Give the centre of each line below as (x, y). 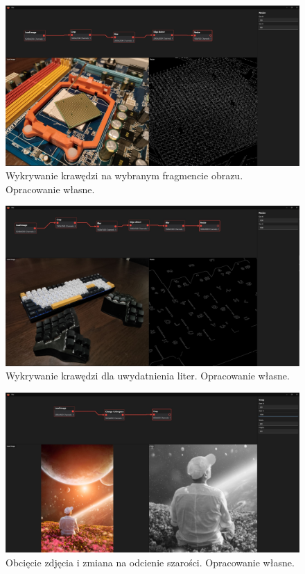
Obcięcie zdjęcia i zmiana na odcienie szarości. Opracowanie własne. (150, 562)
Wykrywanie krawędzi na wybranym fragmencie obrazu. (124, 175)
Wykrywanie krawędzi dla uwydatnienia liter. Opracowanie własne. (148, 376)
